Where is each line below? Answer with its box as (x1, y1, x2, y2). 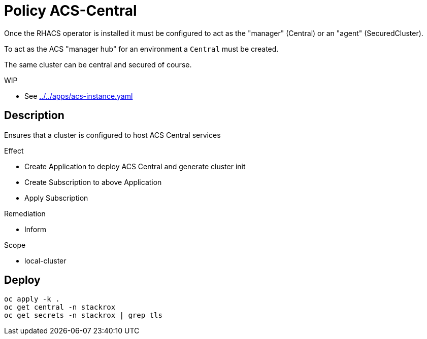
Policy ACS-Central (4, 2, 137, 19)
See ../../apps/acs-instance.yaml (24, 91, 133, 100)
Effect (4, 146, 24, 155)
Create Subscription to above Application (24, 177, 162, 186)
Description (4, 109, 64, 122)
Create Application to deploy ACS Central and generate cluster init (24, 162, 246, 171)
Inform (24, 224, 46, 234)
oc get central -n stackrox (4, 303, 116, 312)
